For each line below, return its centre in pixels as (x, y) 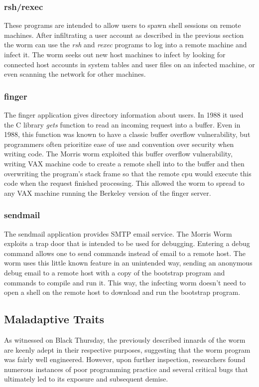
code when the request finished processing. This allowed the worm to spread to (124, 183)
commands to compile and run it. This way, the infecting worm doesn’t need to (125, 282)
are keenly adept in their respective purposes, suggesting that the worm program (127, 349)
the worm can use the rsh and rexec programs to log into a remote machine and (126, 45)
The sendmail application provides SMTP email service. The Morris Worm (118, 233)
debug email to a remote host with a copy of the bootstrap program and (115, 272)
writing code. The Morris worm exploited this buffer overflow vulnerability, (118, 154)
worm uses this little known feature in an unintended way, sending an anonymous (128, 263)
